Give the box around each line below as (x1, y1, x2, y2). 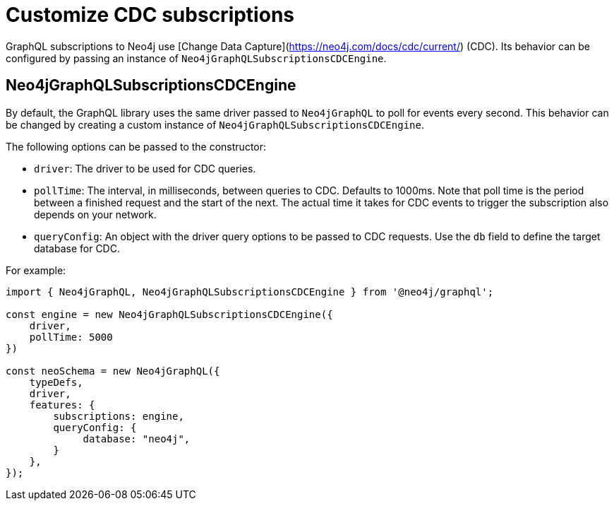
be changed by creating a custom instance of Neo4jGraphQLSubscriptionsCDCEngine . (6, 118, 424, 131)
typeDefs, (29, 376, 83, 388)
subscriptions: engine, (53, 410, 184, 422)
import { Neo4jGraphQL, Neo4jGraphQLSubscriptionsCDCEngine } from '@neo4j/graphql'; (6, 286, 494, 298)
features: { (29, 399, 95, 411)
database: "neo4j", (83, 433, 191, 445)
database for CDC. (34, 242, 120, 254)
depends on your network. (34, 208, 157, 220)
